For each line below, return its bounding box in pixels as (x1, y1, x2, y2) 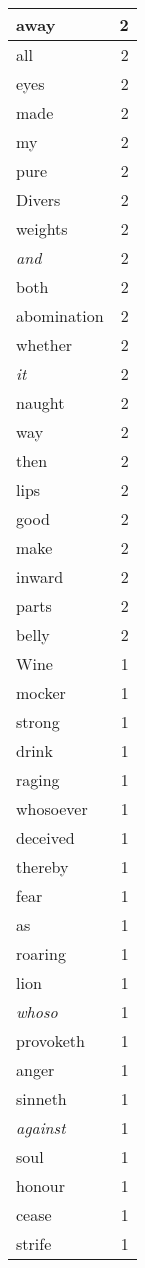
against (16, 1116, 66, 1139)
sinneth (16, 1087, 67, 1110)
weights (16, 217, 68, 240)
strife (16, 1232, 52, 1255)
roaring (16, 942, 66, 965)
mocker (16, 681, 66, 704)
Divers (16, 188, 61, 211)
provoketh (16, 1029, 85, 1052)
